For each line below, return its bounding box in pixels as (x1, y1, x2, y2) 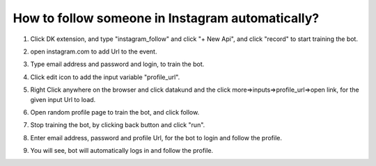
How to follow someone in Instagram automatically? (13, 10, 320, 26)
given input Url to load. (30, 95, 96, 103)
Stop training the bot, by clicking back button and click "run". (30, 121, 205, 129)
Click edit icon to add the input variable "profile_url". (30, 73, 180, 81)
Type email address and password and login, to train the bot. (30, 60, 205, 69)
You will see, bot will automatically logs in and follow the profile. (30, 147, 214, 155)
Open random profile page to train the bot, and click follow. (30, 108, 200, 116)
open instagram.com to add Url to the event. (30, 47, 157, 56)
